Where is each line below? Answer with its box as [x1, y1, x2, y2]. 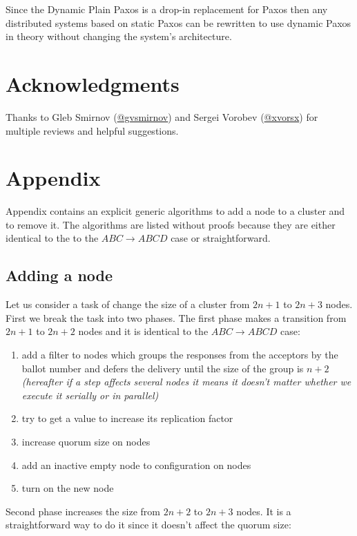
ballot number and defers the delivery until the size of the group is [21, 361, 304, 375]
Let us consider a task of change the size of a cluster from [6, 297, 250, 312]
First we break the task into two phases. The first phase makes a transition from [6, 310, 347, 325]
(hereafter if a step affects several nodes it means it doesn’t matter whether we [21, 374, 351, 389]
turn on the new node [21, 481, 114, 495]
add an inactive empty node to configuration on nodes [21, 457, 251, 472]
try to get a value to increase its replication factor [21, 411, 233, 425]
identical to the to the [6, 231, 99, 245]
